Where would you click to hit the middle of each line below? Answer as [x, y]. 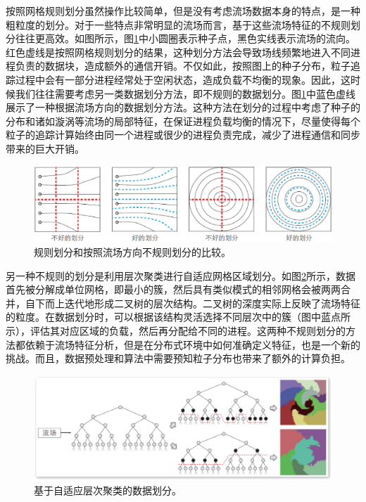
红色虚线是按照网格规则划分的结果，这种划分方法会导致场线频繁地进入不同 [178, 52]
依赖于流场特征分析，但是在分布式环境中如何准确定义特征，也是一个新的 [193, 344]
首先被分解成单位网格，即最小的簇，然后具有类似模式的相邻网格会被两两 [173, 289]
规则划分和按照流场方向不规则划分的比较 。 [132, 252]
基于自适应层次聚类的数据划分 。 [108, 490]
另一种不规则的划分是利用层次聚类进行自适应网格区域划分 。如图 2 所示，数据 [181, 275]
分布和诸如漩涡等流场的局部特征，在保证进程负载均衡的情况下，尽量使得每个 [183, 121]
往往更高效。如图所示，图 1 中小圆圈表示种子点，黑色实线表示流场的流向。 [185, 38]
